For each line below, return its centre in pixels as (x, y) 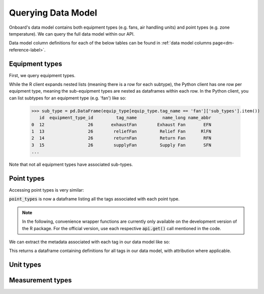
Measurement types (40, 280)
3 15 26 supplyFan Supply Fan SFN (121, 145)
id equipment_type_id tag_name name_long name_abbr (125, 118)
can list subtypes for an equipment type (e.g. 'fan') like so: (68, 98)
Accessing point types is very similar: (47, 190)
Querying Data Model (53, 13)
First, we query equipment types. (42, 75)
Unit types (25, 265)
